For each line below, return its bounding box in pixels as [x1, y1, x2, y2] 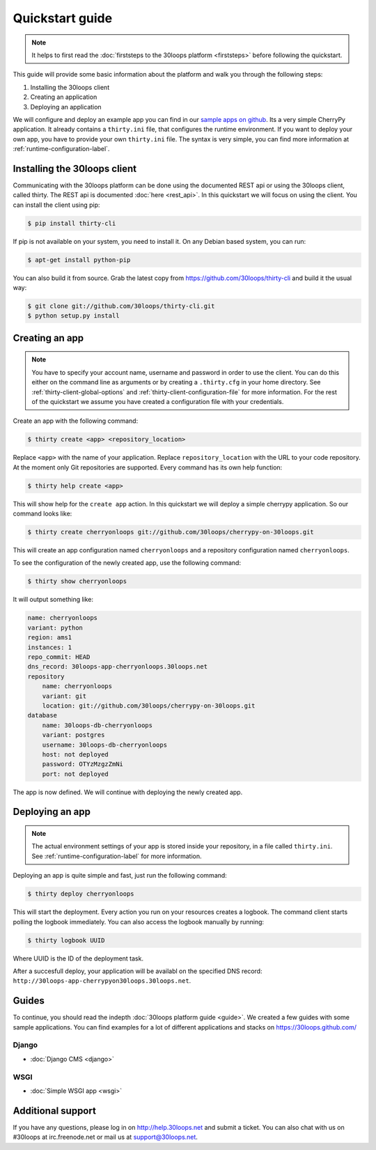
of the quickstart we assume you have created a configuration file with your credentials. [31, 398, 284, 406]
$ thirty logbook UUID [27, 936, 105, 944]
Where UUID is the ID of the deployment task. [13, 954, 144, 963]
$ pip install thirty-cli [27, 219, 116, 227]
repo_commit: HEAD [27, 653, 91, 661]
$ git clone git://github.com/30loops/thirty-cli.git [27, 302, 215, 310]
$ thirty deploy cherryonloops [27, 890, 135, 898]
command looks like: [13, 509, 72, 518]
